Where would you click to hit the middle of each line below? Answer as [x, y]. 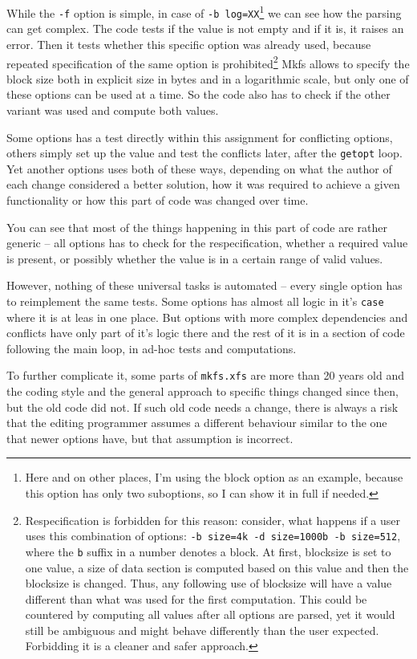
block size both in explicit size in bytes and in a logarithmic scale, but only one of [208, 78]
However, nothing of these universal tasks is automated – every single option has [204, 285]
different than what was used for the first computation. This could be [196, 598]
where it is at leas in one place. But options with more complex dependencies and [207, 317]
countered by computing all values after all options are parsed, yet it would [210, 614]
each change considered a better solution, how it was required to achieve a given [203, 184]
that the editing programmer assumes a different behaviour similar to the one [197, 423]
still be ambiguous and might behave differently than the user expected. [202, 630]
